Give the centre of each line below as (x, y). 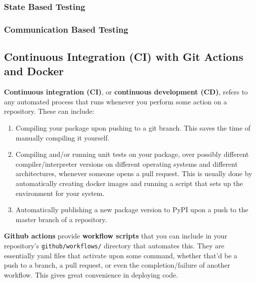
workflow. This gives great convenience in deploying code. (91, 274)
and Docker (34, 71)
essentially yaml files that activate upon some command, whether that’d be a (121, 255)
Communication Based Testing (66, 29)
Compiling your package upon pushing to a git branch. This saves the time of (133, 128)
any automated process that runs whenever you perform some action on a (116, 101)
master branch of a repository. (61, 219)
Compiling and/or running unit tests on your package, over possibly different (132, 154)
